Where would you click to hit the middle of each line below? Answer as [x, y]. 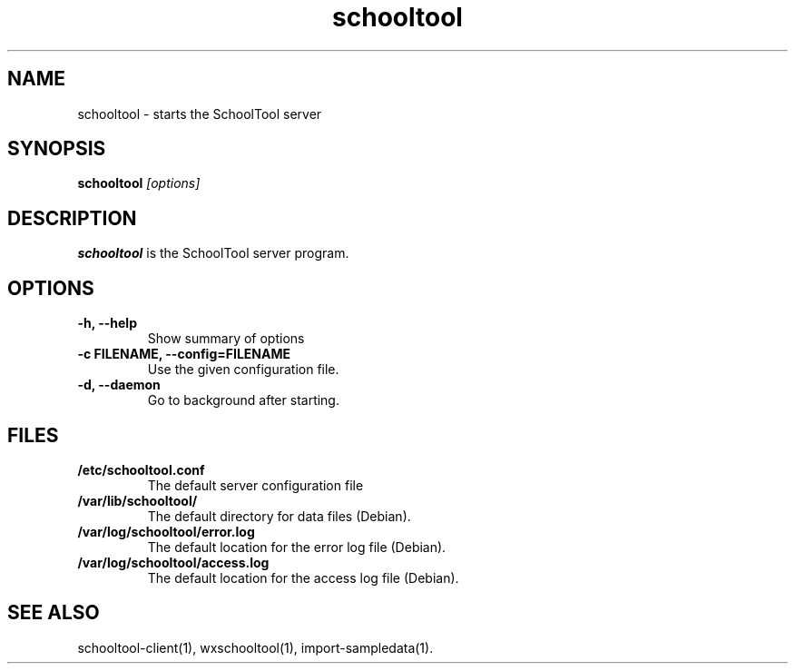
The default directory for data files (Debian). [279, 516]
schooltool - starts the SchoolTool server [200, 113]
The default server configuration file [255, 485]
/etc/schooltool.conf [141, 469]
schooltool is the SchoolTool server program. [213, 253]
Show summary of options [226, 339]
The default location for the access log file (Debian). [303, 577]
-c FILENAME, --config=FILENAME [184, 354]
